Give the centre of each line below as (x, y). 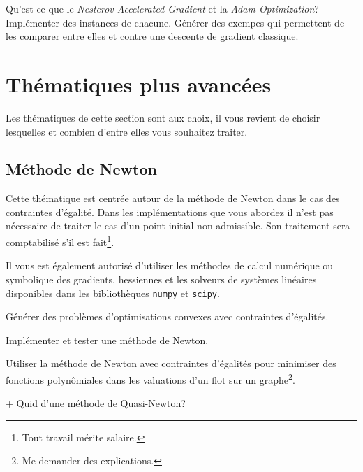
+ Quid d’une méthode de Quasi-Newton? (96, 403)
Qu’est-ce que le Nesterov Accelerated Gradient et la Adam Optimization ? (162, 8)
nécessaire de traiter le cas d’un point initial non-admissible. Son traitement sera (178, 226)
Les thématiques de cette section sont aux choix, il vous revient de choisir (163, 117)
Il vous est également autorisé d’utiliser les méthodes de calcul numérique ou (170, 265)
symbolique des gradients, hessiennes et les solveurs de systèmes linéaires (161, 279)
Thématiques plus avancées (139, 84)
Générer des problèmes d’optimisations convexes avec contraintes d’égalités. (167, 316)
